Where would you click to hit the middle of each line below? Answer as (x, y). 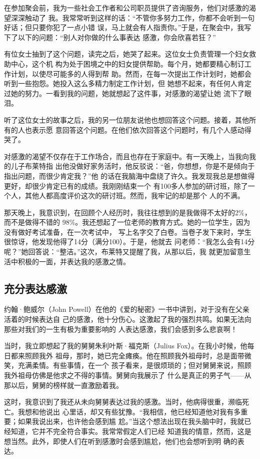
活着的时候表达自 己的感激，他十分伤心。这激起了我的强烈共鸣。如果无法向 (128, 319)
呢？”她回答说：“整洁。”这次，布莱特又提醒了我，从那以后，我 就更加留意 (124, 252)
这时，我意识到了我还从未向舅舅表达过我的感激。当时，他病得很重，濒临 (123, 402)
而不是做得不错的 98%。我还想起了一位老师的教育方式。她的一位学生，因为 (127, 222)
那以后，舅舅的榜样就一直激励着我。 (63, 385)
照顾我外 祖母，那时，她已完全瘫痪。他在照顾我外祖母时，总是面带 (134, 355)
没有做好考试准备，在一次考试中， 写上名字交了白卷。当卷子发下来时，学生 (128, 232)
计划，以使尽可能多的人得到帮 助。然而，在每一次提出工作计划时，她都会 (131, 73)
